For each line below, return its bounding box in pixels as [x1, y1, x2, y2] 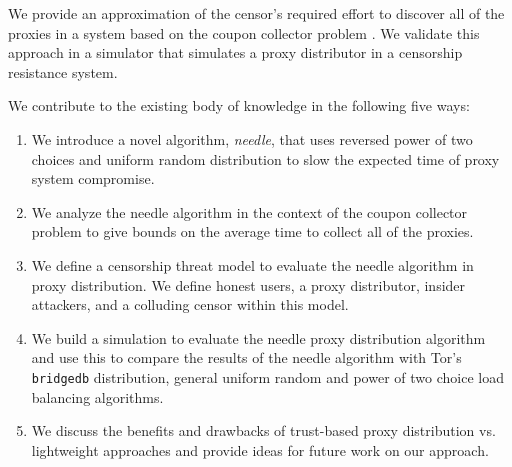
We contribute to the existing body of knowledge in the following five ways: [8, 95, 470, 116]
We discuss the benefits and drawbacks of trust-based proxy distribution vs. [31, 420, 496, 441]
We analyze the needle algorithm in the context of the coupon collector [31, 201, 468, 222]
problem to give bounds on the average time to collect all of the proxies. [31, 221, 474, 242]
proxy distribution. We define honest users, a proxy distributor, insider [31, 274, 466, 295]
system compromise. [31, 168, 155, 189]
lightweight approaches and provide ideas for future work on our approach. [31, 439, 489, 460]
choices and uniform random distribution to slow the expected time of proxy [31, 148, 500, 169]
